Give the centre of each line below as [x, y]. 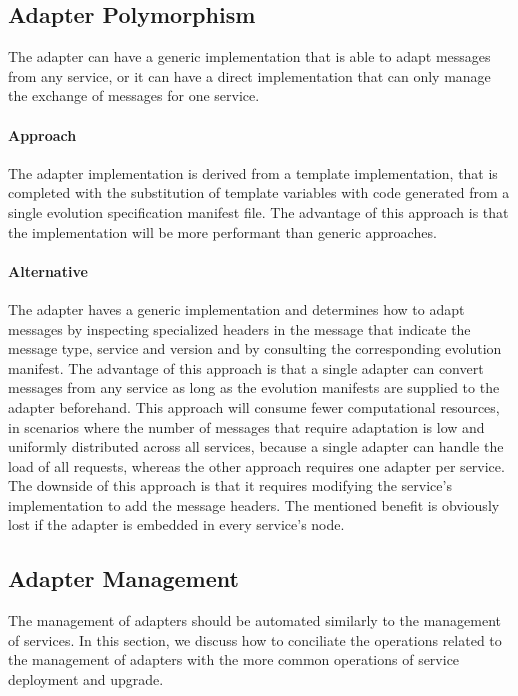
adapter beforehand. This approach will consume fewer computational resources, [254, 406]
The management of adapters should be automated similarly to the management [255, 620]
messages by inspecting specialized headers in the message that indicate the [239, 328]
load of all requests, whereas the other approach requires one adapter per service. [256, 465]
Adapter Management [123, 578]
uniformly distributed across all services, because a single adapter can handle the [256, 446]
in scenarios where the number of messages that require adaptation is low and [246, 426]
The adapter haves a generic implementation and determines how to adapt [236, 308]
